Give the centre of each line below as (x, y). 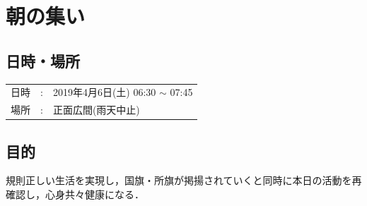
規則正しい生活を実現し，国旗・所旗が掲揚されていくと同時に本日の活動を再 (184, 180)
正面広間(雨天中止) (96, 110)
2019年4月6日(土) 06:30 (104, 92)
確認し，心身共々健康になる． (75, 194)
